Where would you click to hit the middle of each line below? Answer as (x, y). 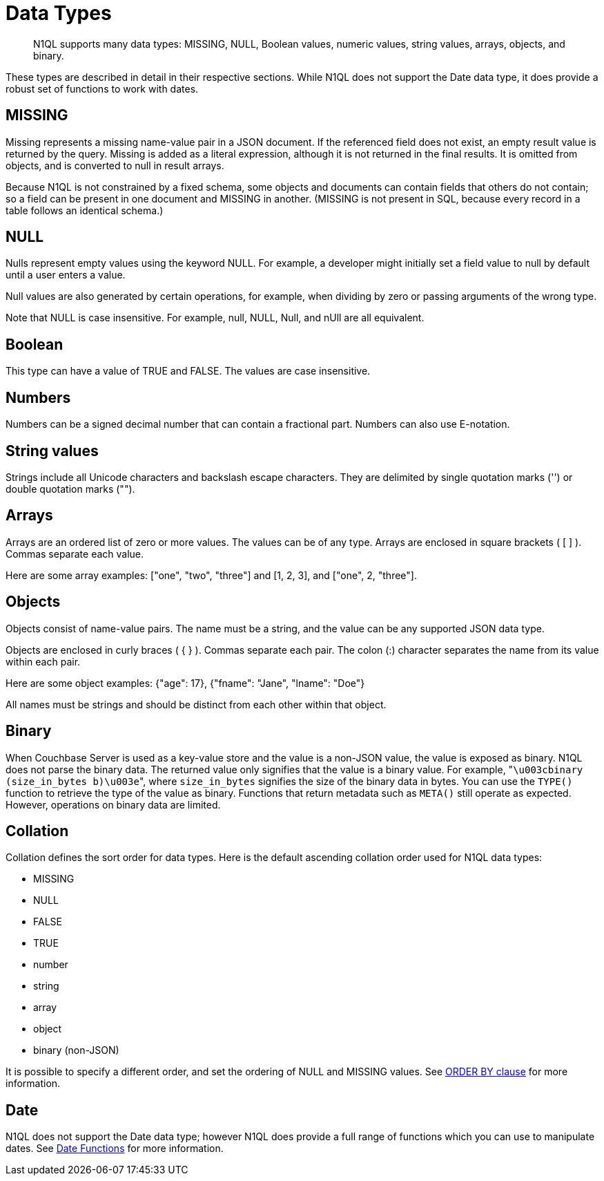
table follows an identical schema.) (85, 210)
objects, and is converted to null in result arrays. (115, 165)
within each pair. (43, 661)
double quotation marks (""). (70, 489)
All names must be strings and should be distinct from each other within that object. (196, 704)
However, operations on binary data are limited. (113, 804)
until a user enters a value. (66, 275)
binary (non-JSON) (76, 1050)
